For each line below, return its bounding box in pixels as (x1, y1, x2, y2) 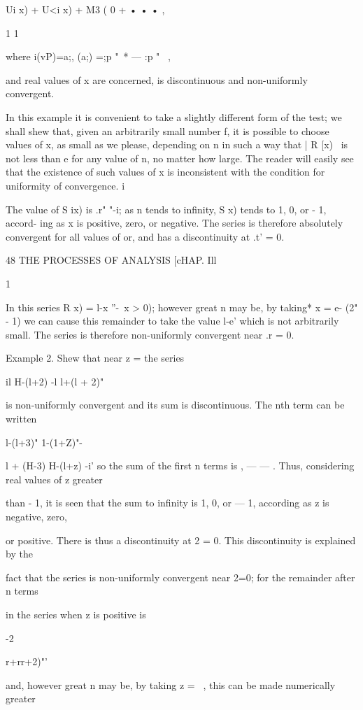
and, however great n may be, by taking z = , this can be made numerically (6, 677, 336, 692)
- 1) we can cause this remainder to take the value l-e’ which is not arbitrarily (6, 313, 339, 328)
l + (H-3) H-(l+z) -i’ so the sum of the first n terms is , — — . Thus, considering (6, 458, 355, 473)
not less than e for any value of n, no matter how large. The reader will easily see (6, 150, 354, 165)
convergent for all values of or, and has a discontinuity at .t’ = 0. (6, 229, 285, 243)
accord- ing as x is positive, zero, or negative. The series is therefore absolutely (6, 215, 343, 230)
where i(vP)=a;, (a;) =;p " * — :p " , (6, 49, 171, 64)
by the (6, 546, 33, 561)
